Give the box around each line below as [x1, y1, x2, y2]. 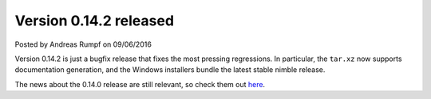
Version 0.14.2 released [14, 12, 175, 29]
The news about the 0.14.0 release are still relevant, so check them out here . [14, 79, 266, 89]
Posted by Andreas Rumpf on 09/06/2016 [14, 40, 152, 49]
